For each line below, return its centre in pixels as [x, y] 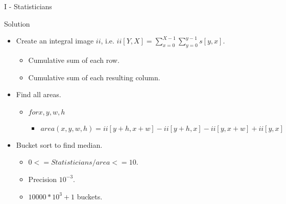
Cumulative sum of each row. [74, 60]
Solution [17, 23]
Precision [43, 179]
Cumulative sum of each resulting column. [94, 77]
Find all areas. [39, 94]
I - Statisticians [28, 6]
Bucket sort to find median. [59, 144]
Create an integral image [55, 41]
